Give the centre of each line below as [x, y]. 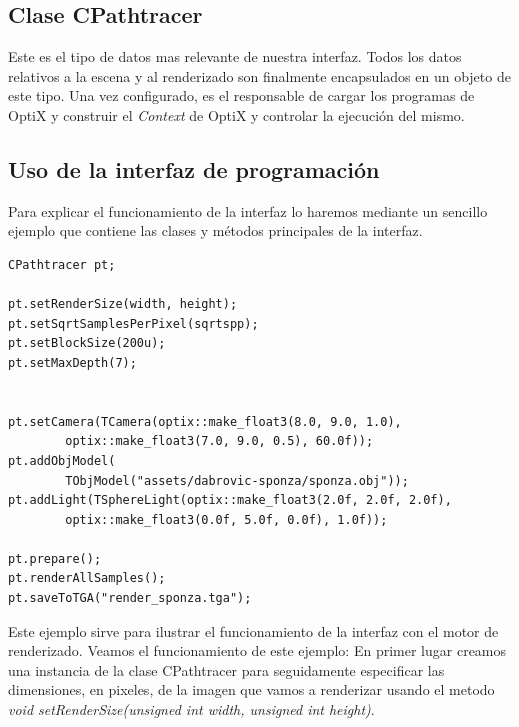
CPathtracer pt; [62, 264]
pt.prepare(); [55, 558]
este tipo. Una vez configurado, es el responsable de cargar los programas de [241, 95]
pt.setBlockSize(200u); [87, 343]
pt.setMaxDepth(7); [72, 362]
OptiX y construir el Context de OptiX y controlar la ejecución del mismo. [236, 114]
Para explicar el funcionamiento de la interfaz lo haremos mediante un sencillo [248, 210]
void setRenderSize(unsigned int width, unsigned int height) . [191, 709]
